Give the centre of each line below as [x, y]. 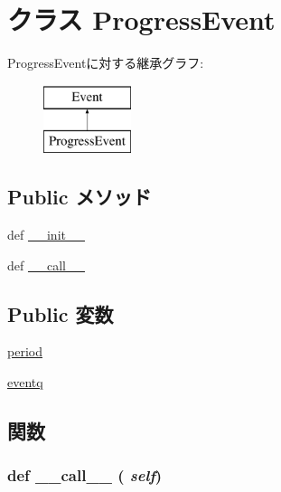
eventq [25, 382]
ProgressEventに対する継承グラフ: [106, 63]
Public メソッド [80, 197]
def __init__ [46, 235]
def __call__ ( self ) [85, 475]
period [25, 351]
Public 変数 [61, 313]
